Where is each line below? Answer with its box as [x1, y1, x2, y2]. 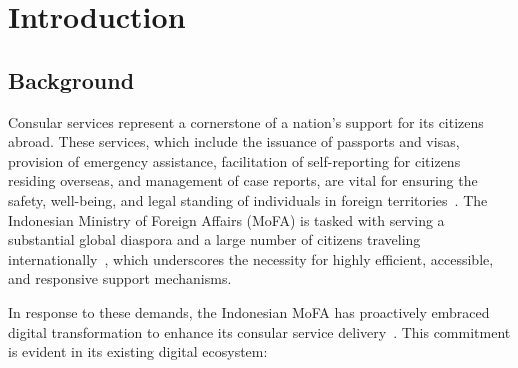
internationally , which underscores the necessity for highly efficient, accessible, [8, 248, 494, 269]
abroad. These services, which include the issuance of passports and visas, [8, 131, 460, 152]
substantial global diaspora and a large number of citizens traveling [8, 229, 421, 250]
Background [8, 64, 135, 95]
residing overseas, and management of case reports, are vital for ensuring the [8, 170, 478, 191]
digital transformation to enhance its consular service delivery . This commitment [8, 321, 511, 342]
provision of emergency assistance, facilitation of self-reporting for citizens [8, 150, 461, 171]
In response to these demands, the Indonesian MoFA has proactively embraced [8, 301, 490, 322]
